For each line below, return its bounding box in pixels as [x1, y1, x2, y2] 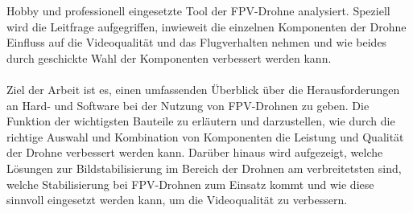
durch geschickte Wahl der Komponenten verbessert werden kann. [6, 49, 332, 66]
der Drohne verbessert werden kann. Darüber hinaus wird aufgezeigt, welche [6, 144, 383, 161]
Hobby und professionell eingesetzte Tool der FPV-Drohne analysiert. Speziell [6, 2, 390, 18]
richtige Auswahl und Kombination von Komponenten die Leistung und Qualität [6, 128, 404, 145]
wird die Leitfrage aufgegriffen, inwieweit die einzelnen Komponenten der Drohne [6, 18, 407, 35]
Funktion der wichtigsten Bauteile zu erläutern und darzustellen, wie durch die [6, 113, 395, 129]
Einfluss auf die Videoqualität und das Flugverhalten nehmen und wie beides [6, 34, 387, 51]
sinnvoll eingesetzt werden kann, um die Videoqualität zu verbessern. [6, 191, 348, 208]
